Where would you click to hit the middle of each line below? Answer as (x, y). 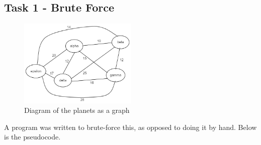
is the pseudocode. (32, 137)
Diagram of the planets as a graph (77, 110)
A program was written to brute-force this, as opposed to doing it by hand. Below (130, 127)
